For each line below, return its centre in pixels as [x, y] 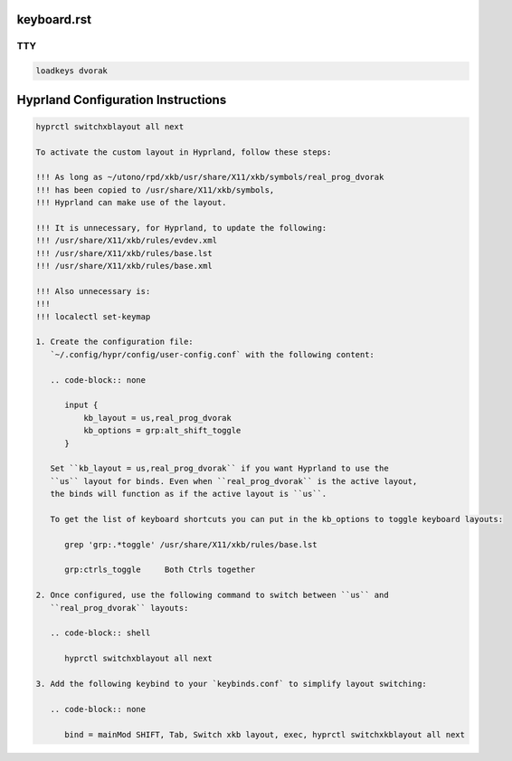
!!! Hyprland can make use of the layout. [131, 203]
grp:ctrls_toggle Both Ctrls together [160, 570]
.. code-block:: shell [100, 633]
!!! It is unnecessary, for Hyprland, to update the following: [181, 228]
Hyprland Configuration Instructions [122, 100]
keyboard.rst [54, 19]
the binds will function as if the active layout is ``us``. [189, 494]
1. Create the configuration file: [114, 342]
